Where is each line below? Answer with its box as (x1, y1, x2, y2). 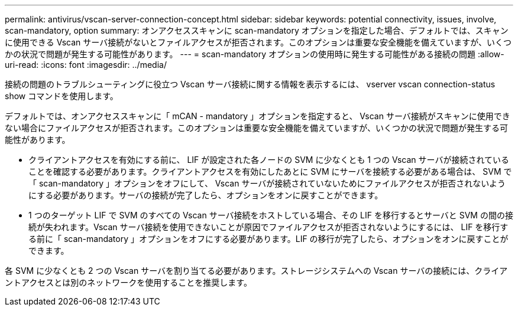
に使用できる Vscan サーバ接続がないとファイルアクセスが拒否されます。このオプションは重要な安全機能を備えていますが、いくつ (5, 37, 512, 47)
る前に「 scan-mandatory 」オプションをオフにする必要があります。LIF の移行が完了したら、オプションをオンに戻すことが (28, 234, 509, 244)
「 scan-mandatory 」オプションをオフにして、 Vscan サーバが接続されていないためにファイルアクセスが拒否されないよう (28, 178, 506, 188)
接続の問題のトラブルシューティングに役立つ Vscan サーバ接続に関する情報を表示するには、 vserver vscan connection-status (5, 79, 496, 89)
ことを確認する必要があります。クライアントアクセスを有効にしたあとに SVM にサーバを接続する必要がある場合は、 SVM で (28, 166, 512, 176)
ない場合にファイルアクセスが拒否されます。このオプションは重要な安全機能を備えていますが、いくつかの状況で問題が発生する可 (5, 123, 508, 133)
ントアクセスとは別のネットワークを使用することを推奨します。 (5, 277, 252, 287)
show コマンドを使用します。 (5, 91, 118, 101)
